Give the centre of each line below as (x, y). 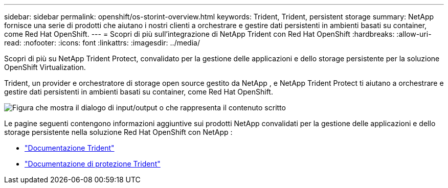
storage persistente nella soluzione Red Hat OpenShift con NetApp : (118, 132)
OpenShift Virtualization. (45, 67)
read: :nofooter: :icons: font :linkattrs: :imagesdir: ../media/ (102, 43)
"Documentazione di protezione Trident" (93, 164)
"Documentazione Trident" (70, 148)
